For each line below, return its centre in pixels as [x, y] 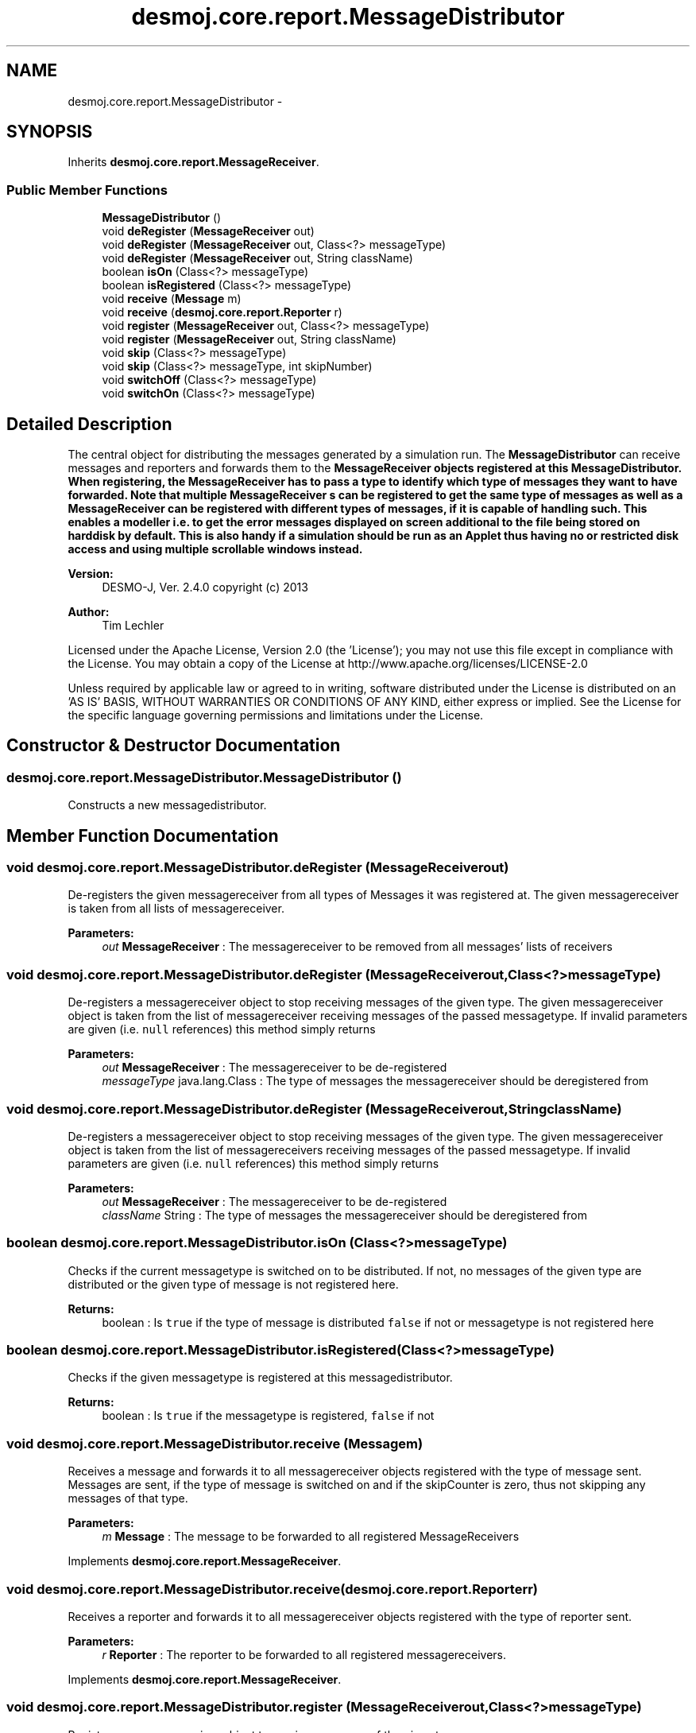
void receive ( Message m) [172, 299]
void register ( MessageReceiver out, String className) [249, 339]
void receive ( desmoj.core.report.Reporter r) [222, 312]
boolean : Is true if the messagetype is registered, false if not [268, 1416]
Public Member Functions [87, 190]
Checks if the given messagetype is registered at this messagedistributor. [260, 1378]
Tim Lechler [133, 626]
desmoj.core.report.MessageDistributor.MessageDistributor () [204, 777]
